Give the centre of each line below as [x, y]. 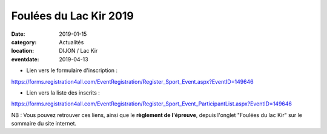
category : [24, 42]
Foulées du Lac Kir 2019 [73, 16]
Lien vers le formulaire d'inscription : [72, 70]
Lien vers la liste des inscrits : [63, 92]
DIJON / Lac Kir [78, 51]
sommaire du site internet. [44, 124]
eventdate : [25, 59]
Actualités [71, 42]
